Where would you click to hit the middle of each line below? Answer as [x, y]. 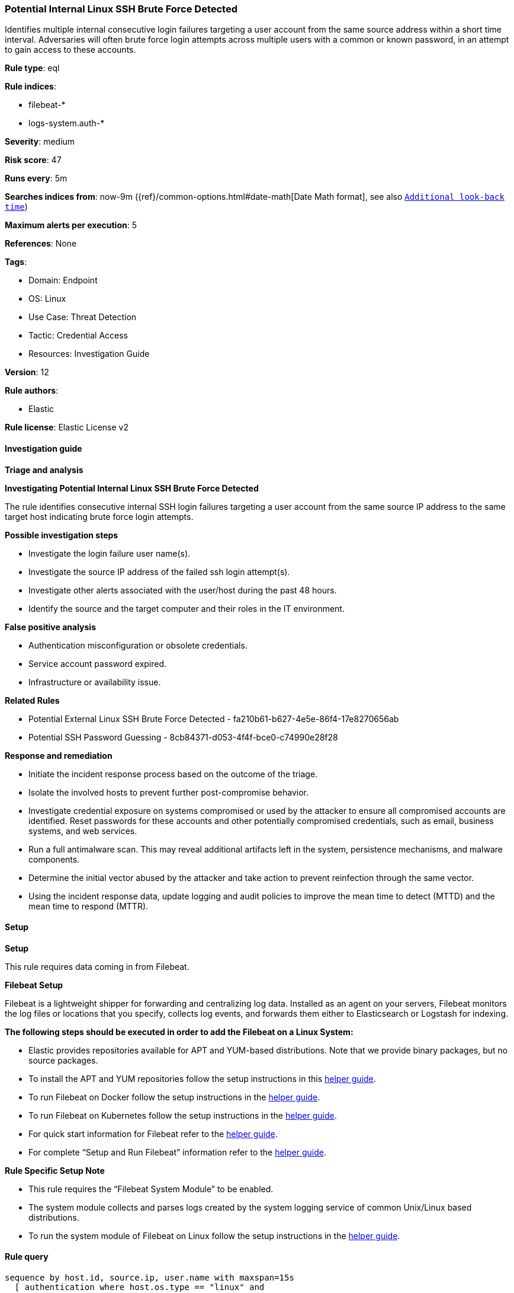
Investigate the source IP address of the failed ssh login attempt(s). [159, 572]
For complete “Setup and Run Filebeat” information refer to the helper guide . [177, 1152]
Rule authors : [32, 391]
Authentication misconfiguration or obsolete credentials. [138, 645]
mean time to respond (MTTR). [89, 906]
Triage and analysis [44, 470]
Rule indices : [30, 87]
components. [54, 859]
